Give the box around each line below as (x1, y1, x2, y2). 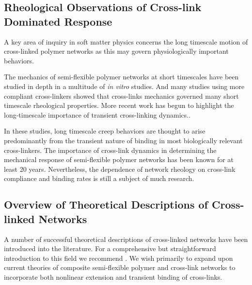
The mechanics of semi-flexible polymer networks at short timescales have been (4, 72, 239, 82)
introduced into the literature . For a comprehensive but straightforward (4, 243, 216, 254)
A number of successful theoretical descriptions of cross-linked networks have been (4, 234, 248, 244)
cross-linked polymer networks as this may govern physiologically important (4, 46, 229, 56)
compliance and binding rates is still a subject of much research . (4, 173, 194, 183)
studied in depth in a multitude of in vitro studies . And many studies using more (4, 81, 245, 91)
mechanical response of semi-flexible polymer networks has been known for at (4, 154, 234, 165)
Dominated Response (4, 14, 112, 29)
